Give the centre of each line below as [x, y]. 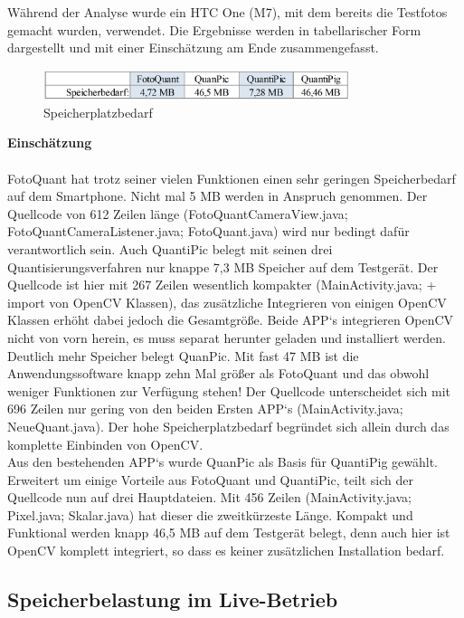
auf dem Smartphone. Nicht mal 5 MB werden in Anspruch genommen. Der [218, 196]
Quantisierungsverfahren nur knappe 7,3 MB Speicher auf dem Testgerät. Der [223, 266]
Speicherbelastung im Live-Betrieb [173, 599]
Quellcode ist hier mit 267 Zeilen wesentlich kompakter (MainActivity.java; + [222, 285]
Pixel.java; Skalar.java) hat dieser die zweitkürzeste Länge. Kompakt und [210, 514]
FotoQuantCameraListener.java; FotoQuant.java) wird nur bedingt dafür [208, 231]
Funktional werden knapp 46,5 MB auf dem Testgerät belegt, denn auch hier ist [229, 532]
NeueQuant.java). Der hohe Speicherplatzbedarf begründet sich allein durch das [228, 426]
